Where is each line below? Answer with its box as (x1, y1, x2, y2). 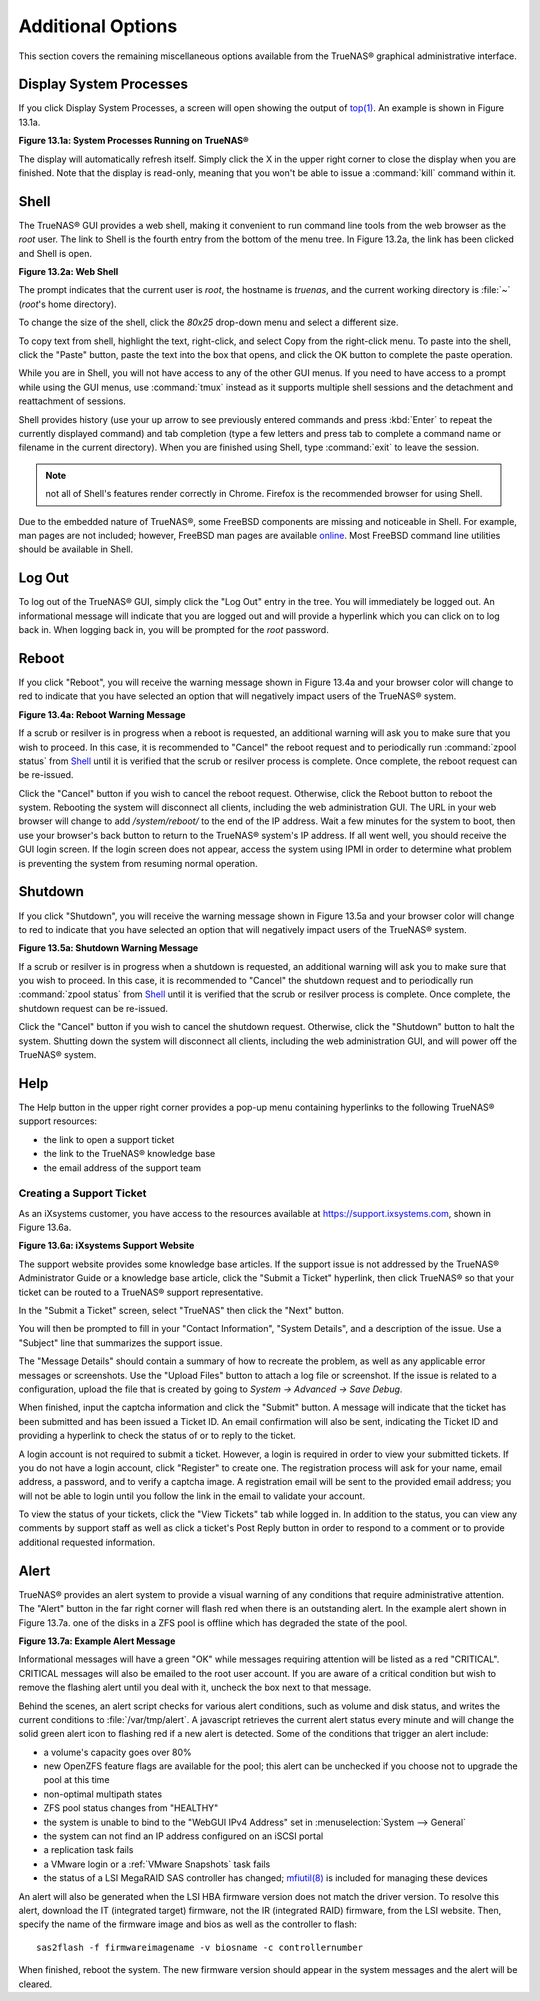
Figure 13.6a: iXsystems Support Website (18, 1240, 195, 1252)
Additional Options (18, 15, 178, 37)
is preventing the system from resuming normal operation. (18, 857, 259, 869)
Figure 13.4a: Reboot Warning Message (18, 708, 186, 720)
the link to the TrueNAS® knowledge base (43, 1148, 216, 1160)
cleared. (18, 1978, 53, 1990)
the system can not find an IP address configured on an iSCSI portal (43, 1830, 324, 1842)
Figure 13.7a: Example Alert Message (18, 1635, 176, 1647)
